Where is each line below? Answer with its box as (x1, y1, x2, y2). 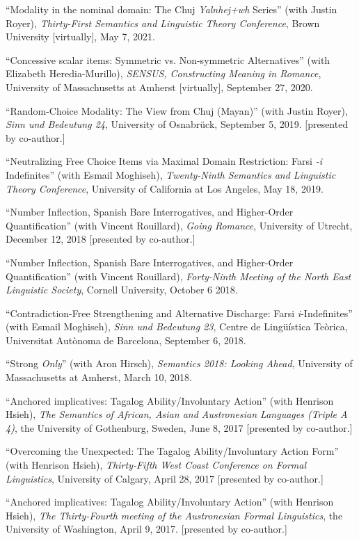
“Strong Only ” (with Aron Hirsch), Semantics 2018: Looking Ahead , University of (6, 356, 353, 371)
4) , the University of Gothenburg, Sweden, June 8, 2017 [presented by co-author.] (6, 420, 353, 435)
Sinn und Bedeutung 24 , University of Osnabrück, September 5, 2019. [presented (6, 117, 349, 131)
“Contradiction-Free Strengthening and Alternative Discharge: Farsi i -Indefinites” (6, 305, 353, 320)
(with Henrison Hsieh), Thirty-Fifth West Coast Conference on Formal (6, 458, 307, 472)
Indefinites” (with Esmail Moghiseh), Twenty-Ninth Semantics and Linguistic (6, 167, 336, 181)
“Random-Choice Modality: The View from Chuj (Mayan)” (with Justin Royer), (6, 103, 348, 118)
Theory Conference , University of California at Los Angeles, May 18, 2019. (6, 181, 324, 195)
